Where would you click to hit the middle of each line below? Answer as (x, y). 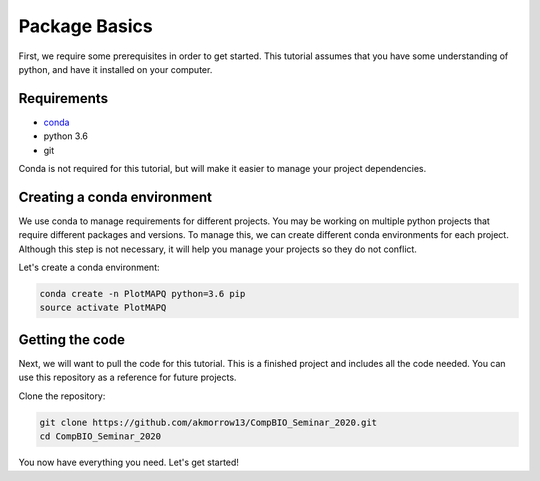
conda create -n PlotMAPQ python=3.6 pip (142, 294)
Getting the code (71, 339)
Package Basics (86, 26)
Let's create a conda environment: (89, 267)
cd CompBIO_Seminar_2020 (100, 436)
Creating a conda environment (115, 196)
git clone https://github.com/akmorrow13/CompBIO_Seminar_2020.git (208, 422)
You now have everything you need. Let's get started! (129, 462)
